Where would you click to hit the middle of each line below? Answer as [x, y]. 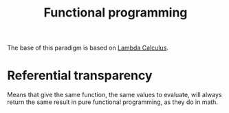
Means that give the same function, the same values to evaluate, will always [115, 95]
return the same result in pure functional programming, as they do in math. [113, 102]
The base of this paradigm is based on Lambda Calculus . [88, 48]
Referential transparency [80, 75]
